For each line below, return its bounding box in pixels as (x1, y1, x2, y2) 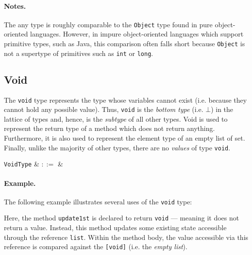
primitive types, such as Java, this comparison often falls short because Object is (4, 38, 245, 49)
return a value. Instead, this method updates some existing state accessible (4, 222, 227, 233)
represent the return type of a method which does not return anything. (4, 123, 215, 133)
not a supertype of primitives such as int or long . (4, 48, 153, 58)
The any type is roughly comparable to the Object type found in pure (4, 19, 213, 29)
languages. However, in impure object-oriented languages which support (30, 29, 244, 39)
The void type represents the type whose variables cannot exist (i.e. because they (4, 94, 247, 105)
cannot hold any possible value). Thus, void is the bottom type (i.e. (4, 104, 203, 114)
